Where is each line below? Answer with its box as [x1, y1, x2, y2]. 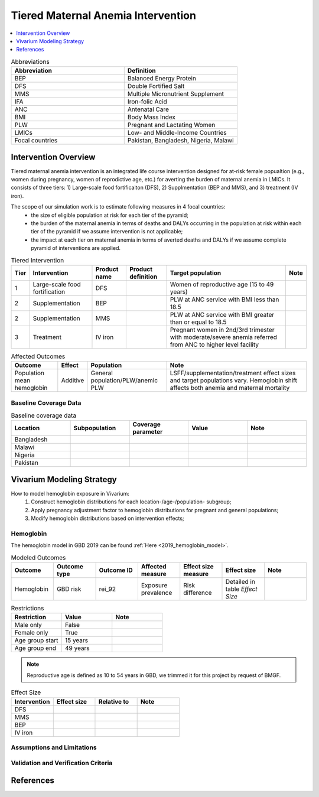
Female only [14, 629, 48, 637]
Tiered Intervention [11, 256, 64, 264]
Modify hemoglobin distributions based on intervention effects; [31, 515, 184, 522]
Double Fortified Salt [127, 82, 185, 90]
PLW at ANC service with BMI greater [170, 310, 275, 318]
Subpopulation [73, 424, 116, 432]
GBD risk [56, 585, 82, 593]
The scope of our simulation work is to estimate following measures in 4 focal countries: [11, 203, 226, 210]
